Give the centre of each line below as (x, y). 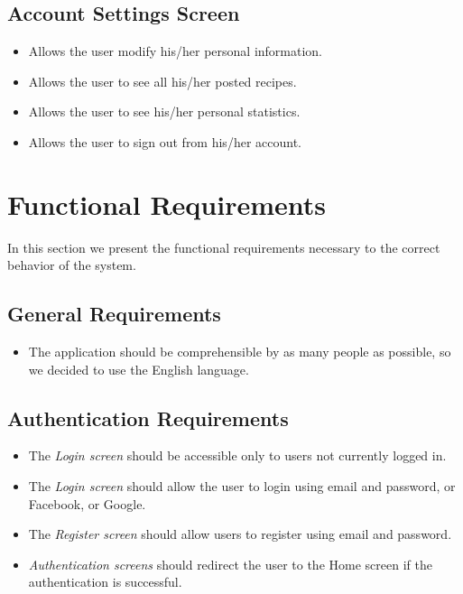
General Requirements (114, 314)
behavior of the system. (72, 265)
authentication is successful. (105, 582)
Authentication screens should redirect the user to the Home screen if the (230, 564)
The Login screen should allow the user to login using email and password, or (242, 486)
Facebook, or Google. (87, 503)
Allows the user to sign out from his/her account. (165, 141)
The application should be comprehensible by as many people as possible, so (240, 352)
